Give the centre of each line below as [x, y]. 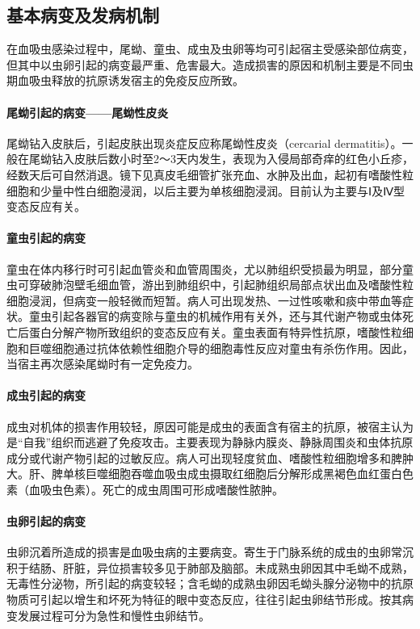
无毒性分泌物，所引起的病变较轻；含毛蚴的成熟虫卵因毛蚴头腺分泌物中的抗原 [210, 583]
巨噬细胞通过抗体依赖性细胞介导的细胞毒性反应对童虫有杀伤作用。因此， [221, 348]
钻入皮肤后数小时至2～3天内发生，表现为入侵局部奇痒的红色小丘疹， [232, 159]
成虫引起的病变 [46, 395]
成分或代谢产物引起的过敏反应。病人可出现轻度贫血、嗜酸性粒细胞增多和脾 [204, 457]
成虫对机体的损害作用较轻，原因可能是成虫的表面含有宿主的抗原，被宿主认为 [210, 426]
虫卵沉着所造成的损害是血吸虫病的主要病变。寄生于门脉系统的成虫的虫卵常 [204, 552]
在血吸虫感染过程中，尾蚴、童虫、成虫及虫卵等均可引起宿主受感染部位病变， [210, 49]
